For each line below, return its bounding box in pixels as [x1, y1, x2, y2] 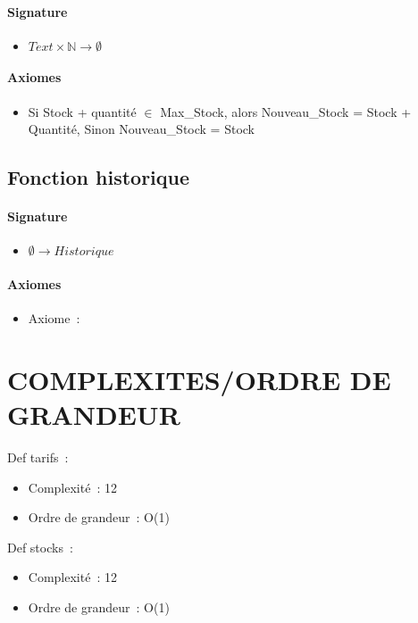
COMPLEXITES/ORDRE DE [7, 361, 391, 397]
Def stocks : [7, 537, 73, 556]
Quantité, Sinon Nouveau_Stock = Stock [28, 120, 255, 138]
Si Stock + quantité [28, 102, 137, 120]
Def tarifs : [7, 448, 69, 467]
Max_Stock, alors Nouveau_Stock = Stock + [160, 102, 412, 120]
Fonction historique [7, 163, 190, 191]
